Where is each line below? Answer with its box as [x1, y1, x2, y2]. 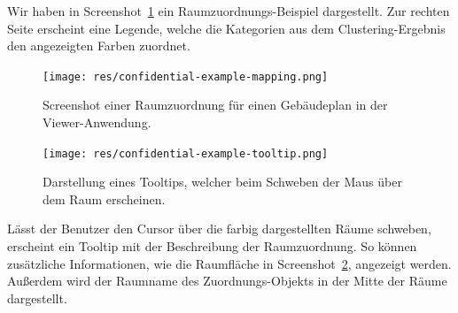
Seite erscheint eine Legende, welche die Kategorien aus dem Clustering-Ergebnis [7, 19, 446, 37]
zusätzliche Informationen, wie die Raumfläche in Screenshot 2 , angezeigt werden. [7, 254, 452, 272]
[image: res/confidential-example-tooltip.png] [43, 147, 329, 160]
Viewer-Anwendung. [43, 113, 151, 132]
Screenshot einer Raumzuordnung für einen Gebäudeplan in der [43, 95, 388, 114]
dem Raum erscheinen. [43, 189, 166, 208]
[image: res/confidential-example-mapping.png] [43, 70, 329, 83]
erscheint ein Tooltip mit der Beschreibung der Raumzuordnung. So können [7, 237, 417, 256]
